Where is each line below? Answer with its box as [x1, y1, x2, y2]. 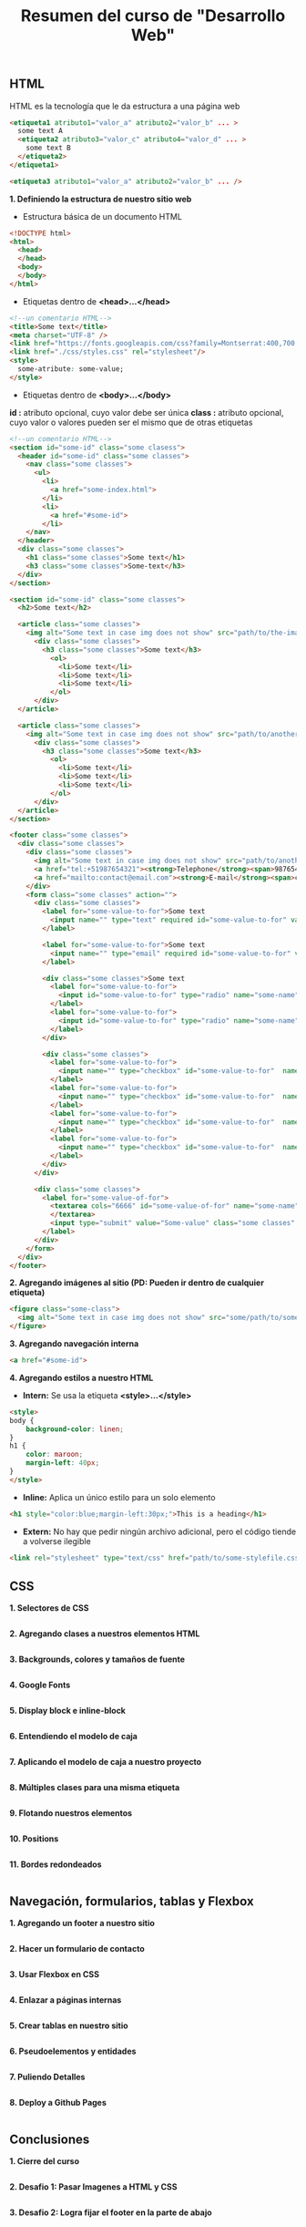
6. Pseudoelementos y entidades [9, 2046, 137, 2057]
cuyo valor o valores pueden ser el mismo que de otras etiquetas [9, 417, 253, 428]
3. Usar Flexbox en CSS [9, 1969, 100, 1980]
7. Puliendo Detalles [9, 2071, 86, 2083]
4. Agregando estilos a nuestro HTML [9, 1372, 154, 1383]
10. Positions [9, 1833, 59, 1844]
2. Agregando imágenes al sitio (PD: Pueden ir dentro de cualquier [9, 1277, 264, 1288]
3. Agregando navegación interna [9, 1338, 139, 1349]
